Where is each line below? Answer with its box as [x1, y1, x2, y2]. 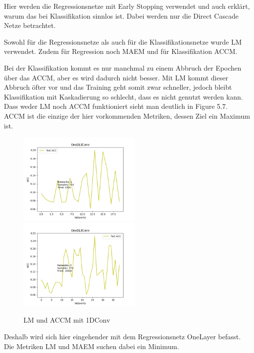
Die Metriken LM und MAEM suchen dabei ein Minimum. [4, 341, 179, 351]
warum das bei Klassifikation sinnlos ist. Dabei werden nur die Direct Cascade [4, 10, 239, 21]
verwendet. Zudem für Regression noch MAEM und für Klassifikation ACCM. [4, 46, 237, 56]
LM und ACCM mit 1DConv [23, 315, 110, 325]
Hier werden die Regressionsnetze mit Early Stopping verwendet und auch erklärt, [4, 1, 250, 11]
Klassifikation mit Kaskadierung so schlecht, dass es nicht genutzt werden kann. [4, 91, 243, 101]
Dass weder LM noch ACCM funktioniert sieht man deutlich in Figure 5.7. [4, 101, 228, 111]
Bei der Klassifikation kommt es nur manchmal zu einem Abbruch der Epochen [4, 62, 242, 73]
